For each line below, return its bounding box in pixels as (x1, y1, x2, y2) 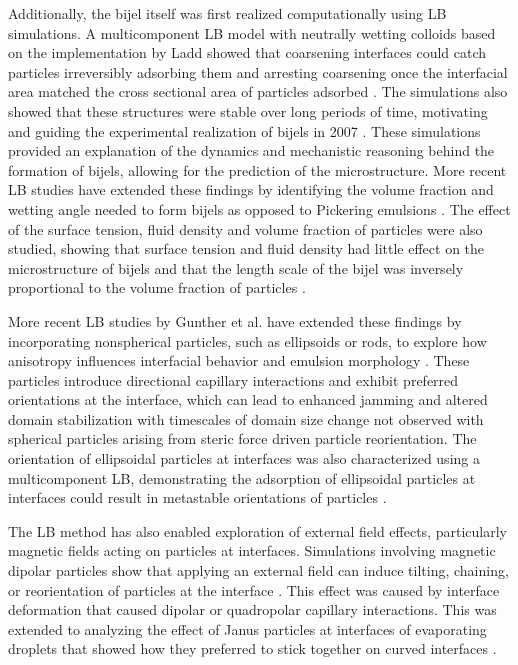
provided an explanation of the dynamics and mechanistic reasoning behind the (8, 140, 495, 161)
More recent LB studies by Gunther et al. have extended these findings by (8, 310, 462, 331)
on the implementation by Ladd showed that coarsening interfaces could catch (8, 42, 487, 63)
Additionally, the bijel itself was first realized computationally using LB (8, 3, 447, 23)
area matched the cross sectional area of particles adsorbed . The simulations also (8, 81, 508, 102)
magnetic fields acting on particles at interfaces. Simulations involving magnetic (8, 540, 496, 561)
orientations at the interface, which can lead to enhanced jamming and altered (8, 389, 488, 410)
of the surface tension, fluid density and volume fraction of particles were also (8, 218, 483, 239)
